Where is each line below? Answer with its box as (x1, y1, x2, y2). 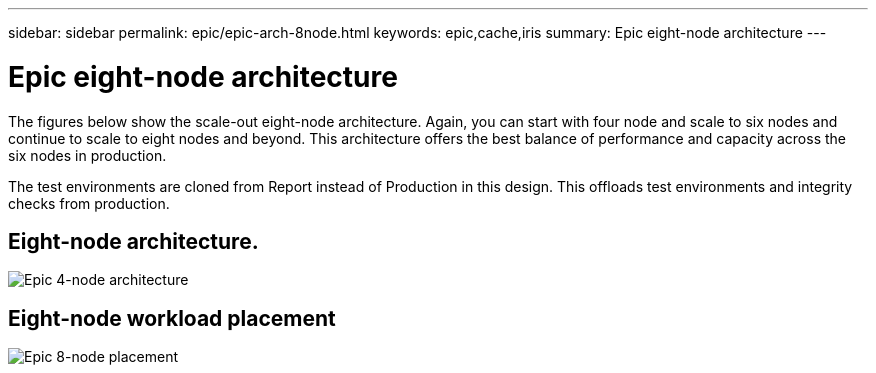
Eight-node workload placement (8, 305, 336, 331)
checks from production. (8, 194, 170, 212)
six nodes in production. (8, 146, 167, 164)
